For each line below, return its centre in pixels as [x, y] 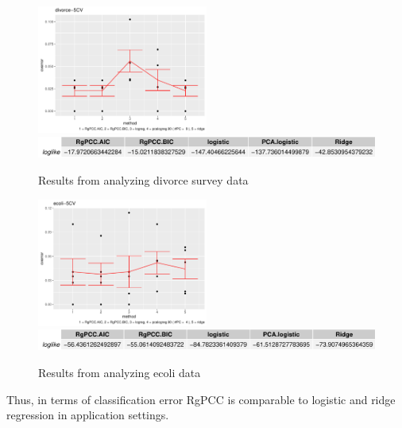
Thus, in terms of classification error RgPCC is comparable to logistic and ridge [201, 399]
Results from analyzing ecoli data [120, 372]
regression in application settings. [88, 415]
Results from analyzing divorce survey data [143, 179]
